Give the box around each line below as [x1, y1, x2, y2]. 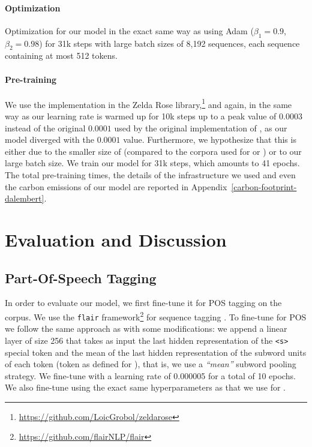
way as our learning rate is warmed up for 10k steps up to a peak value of [5, 110, 277, 122]
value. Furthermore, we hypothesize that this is [123, 133, 296, 146]
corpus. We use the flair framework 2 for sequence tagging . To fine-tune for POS [5, 308, 307, 323]
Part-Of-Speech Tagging [5, 268, 157, 287]
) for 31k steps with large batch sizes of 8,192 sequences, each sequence [39, 37, 300, 49]
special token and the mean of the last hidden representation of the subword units [5, 346, 307, 358]
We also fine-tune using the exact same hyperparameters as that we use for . [5, 381, 286, 394]
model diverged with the [5, 133, 94, 146]
